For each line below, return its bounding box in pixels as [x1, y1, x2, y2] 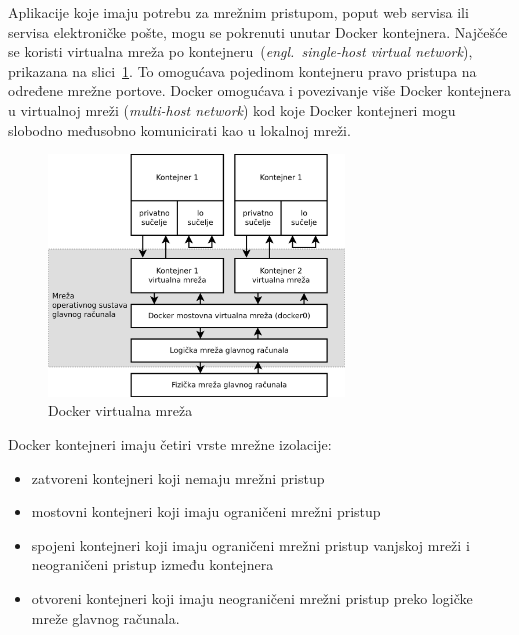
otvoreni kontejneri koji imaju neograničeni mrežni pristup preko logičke [31, 587, 473, 608]
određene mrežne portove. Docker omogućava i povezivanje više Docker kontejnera [8, 80, 512, 101]
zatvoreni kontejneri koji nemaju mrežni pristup [31, 467, 325, 488]
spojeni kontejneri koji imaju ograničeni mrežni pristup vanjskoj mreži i [31, 534, 470, 555]
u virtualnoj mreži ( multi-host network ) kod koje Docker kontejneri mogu [8, 99, 456, 120]
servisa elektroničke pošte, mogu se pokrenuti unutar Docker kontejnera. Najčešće [8, 21, 508, 42]
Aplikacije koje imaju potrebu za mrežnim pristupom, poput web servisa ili [8, 2, 469, 22]
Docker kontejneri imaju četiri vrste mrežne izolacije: [8, 433, 332, 454]
